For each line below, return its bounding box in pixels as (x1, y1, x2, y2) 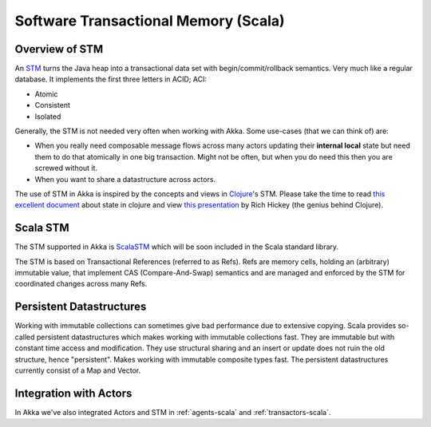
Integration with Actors (14, 386, 132, 400)
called (14, 332, 35, 342)
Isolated (34, 112, 61, 121)
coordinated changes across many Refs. (14, 279, 148, 289)
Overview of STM (14, 42, 104, 56)
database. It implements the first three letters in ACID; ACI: (14, 74, 208, 84)
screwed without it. (34, 164, 98, 173)
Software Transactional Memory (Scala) (14, 12, 285, 30)
